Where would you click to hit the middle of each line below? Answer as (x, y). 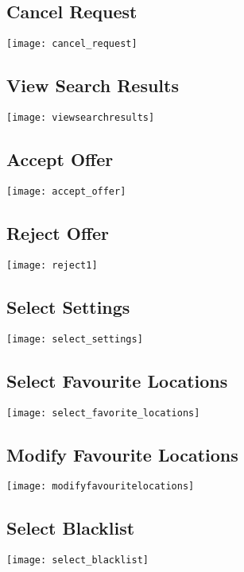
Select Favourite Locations (117, 380)
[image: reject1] (52, 265)
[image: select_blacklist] (77, 560)
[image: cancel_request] (72, 44)
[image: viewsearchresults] (81, 118)
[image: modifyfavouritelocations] (101, 487)
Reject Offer (58, 232)
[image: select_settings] (75, 339)
